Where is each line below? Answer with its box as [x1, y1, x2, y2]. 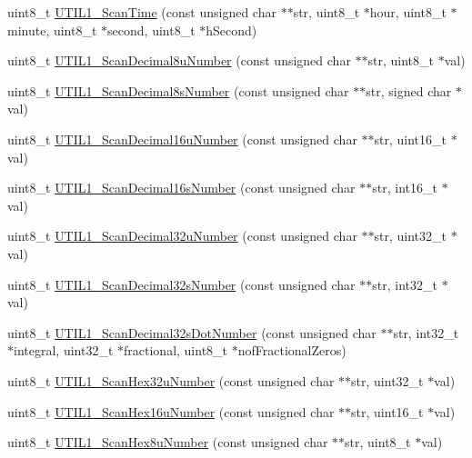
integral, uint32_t [14, 341, 114, 360]
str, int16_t [372, 178, 437, 197]
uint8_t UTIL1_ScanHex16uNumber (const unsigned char [7, 402, 335, 421]
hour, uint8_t [369, 3, 447, 21]
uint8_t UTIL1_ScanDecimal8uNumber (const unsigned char [7, 51, 351, 70]
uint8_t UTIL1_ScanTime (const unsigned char [7, 3, 276, 21]
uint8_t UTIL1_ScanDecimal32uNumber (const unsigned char [7, 226, 357, 245]
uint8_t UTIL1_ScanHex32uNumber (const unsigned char [7, 371, 335, 390]
